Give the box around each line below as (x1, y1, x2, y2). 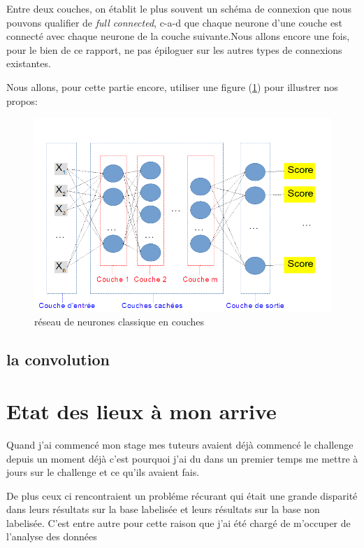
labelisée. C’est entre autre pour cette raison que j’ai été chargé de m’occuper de (6, 515, 351, 530)
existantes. (6, 56, 51, 71)
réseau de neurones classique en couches (34, 314, 205, 329)
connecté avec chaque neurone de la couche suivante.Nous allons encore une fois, (6, 29, 350, 43)
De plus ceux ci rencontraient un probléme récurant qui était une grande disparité (6, 488, 358, 503)
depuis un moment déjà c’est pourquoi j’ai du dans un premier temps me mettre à (6, 451, 358, 465)
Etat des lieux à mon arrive (6, 396, 277, 425)
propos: (6, 93, 38, 108)
